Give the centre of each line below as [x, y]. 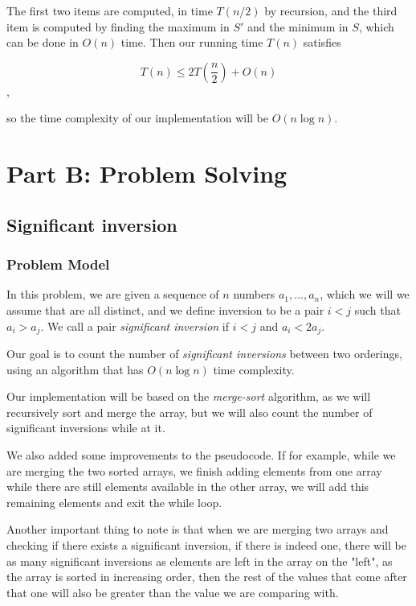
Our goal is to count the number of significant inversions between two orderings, [204, 353]
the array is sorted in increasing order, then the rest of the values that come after [207, 577]
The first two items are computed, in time [110, 10]
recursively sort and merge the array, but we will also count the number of [190, 412]
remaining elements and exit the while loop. [114, 502]
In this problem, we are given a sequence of [113, 294]
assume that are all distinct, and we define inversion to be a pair [165, 309]
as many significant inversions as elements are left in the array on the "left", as [200, 561]
